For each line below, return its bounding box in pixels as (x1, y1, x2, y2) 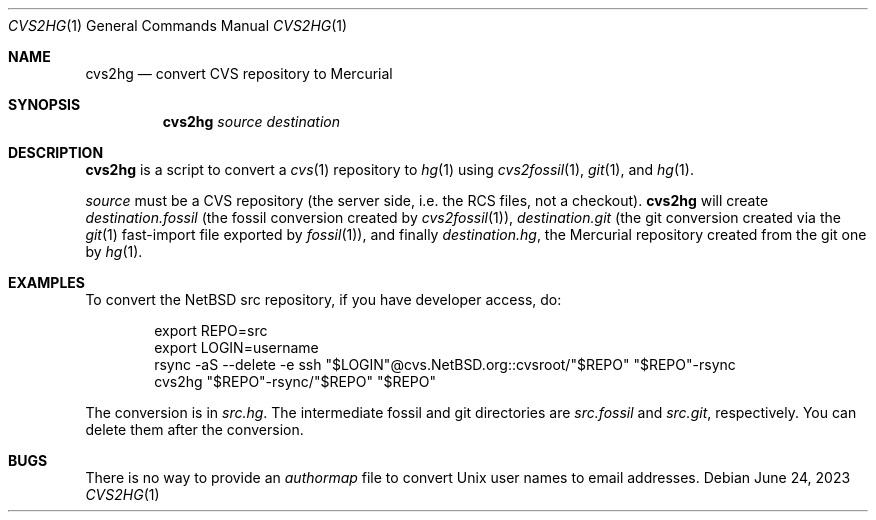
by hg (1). (85, 243, 143, 260)
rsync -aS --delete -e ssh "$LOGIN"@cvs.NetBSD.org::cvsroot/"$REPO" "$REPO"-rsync (154, 356, 736, 373)
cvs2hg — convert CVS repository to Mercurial (85, 65, 393, 82)
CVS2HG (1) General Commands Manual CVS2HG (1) (8, 17, 348, 34)
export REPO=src (154, 322, 268, 339)
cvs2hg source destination (162, 113, 341, 130)
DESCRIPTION (8, 144, 104, 161)
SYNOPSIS (8, 96, 81, 113)
